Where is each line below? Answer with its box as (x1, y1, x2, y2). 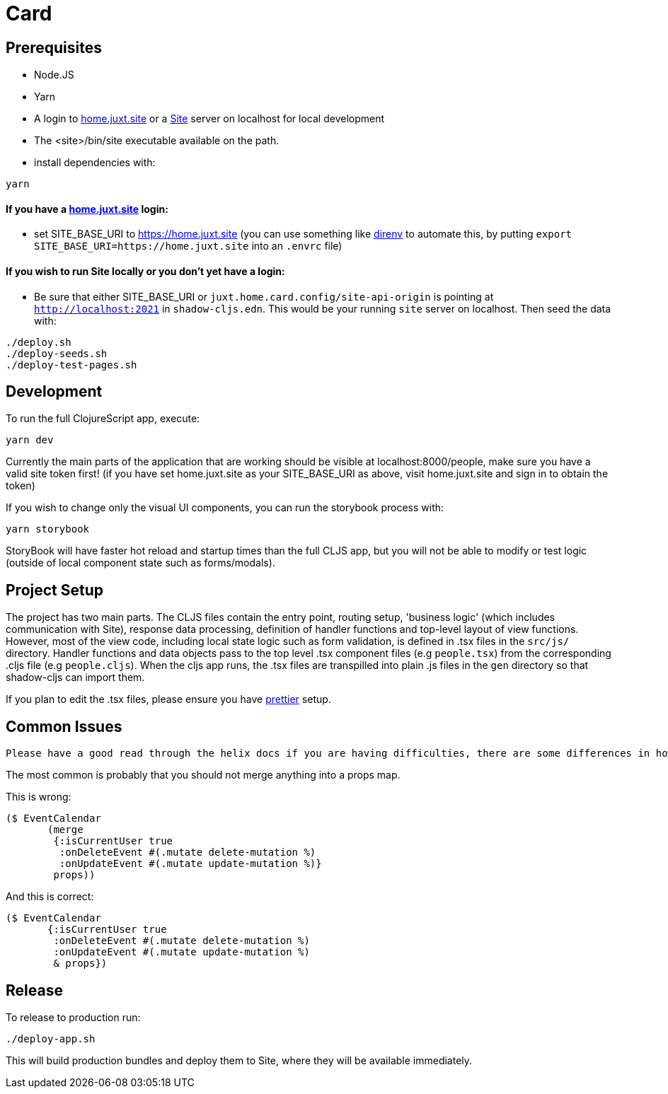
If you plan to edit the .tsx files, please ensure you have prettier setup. (6, 693, 331, 706)
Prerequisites (6, 38, 102, 57)
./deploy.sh (6, 336, 71, 348)
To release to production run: (6, 1011, 141, 1023)
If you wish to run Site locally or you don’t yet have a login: (6, 265, 285, 277)
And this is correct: (6, 890, 94, 903)
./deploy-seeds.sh (6, 347, 108, 359)
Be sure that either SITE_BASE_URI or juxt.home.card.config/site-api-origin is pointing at (34, 290, 494, 303)
